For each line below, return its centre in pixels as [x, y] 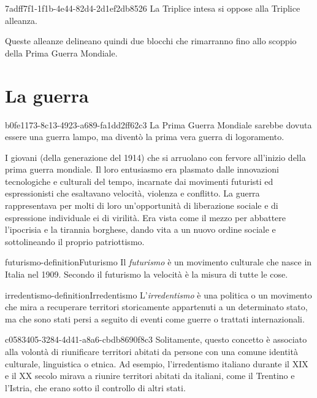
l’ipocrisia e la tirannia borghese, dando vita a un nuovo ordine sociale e [140, 229]
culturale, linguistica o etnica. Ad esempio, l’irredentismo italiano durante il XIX [157, 363]
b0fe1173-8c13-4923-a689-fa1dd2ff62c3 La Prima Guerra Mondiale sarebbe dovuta [158, 124]
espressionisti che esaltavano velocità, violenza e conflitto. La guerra [132, 193]
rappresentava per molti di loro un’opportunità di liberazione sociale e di [142, 205]
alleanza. [21, 20]
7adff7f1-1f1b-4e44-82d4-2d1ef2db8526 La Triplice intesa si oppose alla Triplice [153, 8]
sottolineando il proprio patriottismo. [75, 241]
